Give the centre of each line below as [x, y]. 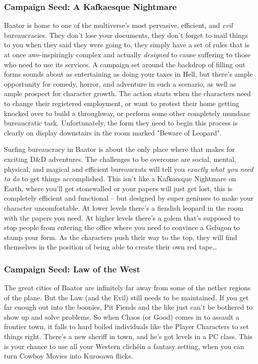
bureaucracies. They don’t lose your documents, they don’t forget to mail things [126, 35]
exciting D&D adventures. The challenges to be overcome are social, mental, [120, 159]
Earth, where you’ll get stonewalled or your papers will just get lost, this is [118, 188]
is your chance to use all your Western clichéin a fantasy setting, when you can [124, 346]
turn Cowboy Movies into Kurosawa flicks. [69, 356]
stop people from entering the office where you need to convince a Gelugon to [122, 227]
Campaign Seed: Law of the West [72, 269]
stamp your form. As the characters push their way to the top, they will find [121, 237]
